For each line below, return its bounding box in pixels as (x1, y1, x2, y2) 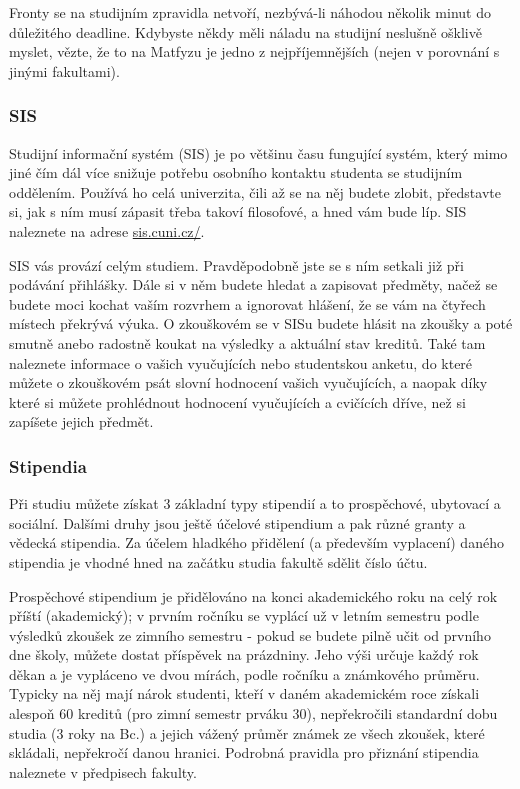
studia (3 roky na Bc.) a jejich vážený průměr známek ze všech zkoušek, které (9, 722, 485, 743)
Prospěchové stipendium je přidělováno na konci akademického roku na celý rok (9, 585, 498, 606)
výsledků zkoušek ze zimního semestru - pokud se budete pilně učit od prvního (9, 624, 491, 645)
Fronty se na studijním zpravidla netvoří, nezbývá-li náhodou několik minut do (9, 2, 491, 22)
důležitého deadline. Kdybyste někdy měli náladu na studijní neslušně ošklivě (9, 21, 482, 42)
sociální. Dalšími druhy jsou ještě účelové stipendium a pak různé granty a (9, 512, 466, 533)
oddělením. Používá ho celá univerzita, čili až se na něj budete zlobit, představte (9, 181, 501, 202)
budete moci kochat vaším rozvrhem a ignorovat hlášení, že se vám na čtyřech (9, 293, 486, 314)
